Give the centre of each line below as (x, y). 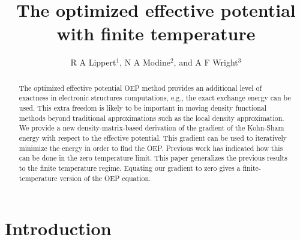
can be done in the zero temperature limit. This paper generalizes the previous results (153, 158)
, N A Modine (145, 62)
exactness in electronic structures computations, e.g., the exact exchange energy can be (155, 98)
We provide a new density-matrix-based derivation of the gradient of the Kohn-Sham (151, 128)
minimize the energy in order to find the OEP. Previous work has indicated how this (151, 148)
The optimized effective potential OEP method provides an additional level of (140, 88)
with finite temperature (156, 33)
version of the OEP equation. (105, 178)
